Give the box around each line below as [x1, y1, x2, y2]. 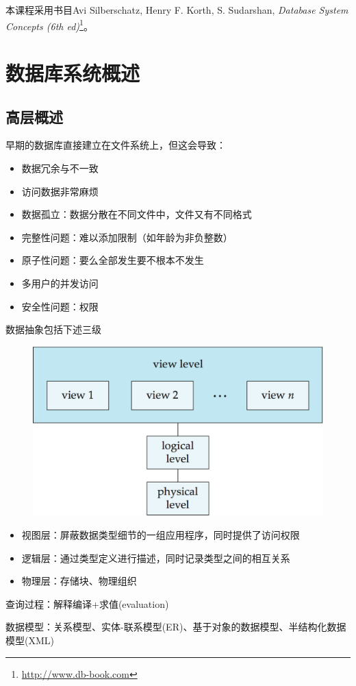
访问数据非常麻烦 [21, 184, 99, 198]
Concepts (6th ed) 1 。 [5, 16, 93, 33]
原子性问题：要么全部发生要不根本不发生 [21, 253, 204, 267]
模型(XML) [5, 633, 54, 647]
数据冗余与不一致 [21, 161, 99, 175]
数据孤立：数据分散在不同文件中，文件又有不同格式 [21, 207, 252, 221]
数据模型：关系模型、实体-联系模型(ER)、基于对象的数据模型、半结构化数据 [5, 620, 346, 634]
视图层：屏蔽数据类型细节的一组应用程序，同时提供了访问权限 [21, 527, 300, 541]
